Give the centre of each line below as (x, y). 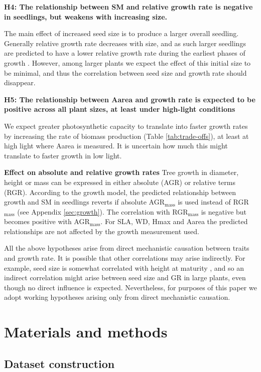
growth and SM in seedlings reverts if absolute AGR (84, 202)
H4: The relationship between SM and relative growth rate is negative (128, 7)
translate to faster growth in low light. (63, 155)
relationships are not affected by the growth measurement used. (102, 231)
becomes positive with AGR (47, 221)
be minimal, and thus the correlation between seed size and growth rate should (125, 72)
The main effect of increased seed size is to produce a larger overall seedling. (121, 33)
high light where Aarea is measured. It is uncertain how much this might (116, 146)
